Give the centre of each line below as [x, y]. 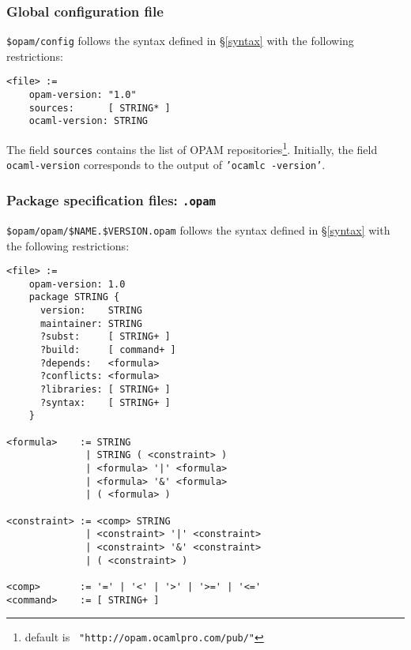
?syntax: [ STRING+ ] [105, 402]
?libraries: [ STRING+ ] [105, 389]
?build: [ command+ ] [108, 350]
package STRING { [74, 297]
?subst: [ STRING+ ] [105, 337]
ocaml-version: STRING [88, 121]
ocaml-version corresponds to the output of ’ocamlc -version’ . [166, 165]
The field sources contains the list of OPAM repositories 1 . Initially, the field [192, 148]
